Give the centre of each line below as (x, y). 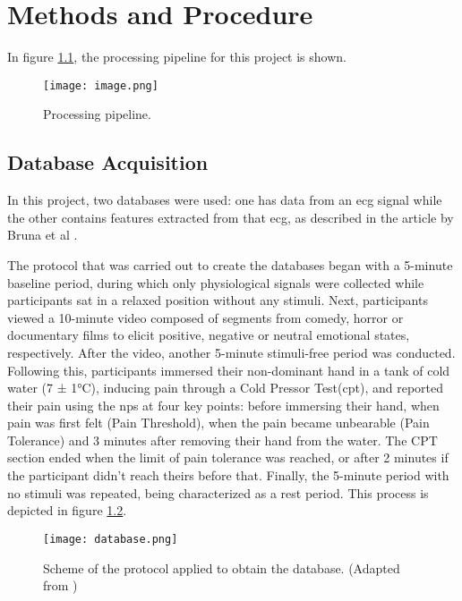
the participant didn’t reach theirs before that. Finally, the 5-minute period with (228, 475)
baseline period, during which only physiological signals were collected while (216, 282)
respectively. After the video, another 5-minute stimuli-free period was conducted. (231, 352)
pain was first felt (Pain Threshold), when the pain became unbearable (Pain (218, 423)
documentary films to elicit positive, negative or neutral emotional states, (209, 335)
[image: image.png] (101, 85)
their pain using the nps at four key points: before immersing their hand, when (223, 405)
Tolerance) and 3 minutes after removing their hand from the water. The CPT (222, 440)
